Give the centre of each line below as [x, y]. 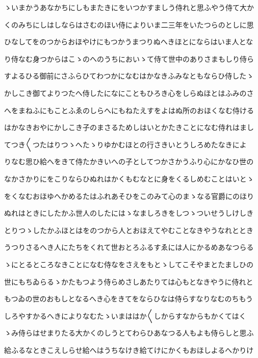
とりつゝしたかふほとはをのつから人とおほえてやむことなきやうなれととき [129, 230]
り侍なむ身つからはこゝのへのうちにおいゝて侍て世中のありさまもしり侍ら [129, 58]
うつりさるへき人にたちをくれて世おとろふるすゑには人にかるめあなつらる [129, 247]
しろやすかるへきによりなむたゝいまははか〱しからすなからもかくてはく [125, 315]
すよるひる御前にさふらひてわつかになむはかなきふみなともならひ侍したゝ [129, 76]
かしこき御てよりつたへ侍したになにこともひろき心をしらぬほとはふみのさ [129, 93]
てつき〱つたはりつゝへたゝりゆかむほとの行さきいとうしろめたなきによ [125, 144]
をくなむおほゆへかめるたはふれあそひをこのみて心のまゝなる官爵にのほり [129, 196]
